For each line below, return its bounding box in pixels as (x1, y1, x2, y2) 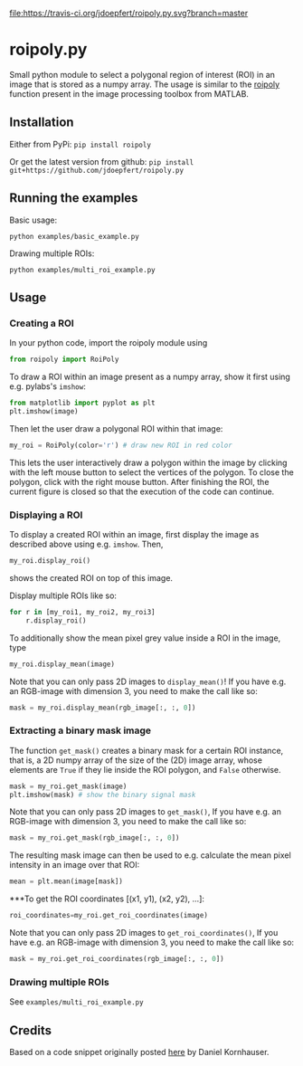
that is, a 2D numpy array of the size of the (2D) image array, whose (9, 755, 262, 766)
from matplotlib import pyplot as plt (9, 398, 156, 408)
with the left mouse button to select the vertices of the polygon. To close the (9, 466, 294, 478)
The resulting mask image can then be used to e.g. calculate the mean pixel (9, 850, 291, 861)
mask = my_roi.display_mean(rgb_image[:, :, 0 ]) (9, 703, 196, 712)
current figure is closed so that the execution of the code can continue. (9, 486, 275, 497)
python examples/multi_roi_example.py (9, 265, 156, 274)
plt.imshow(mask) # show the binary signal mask (9, 790, 196, 799)
